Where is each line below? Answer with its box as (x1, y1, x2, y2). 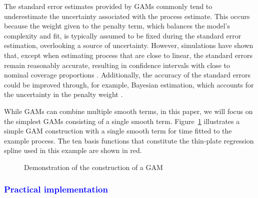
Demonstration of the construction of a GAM (24, 161, 163, 172)
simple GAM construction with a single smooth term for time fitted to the (4, 125, 232, 136)
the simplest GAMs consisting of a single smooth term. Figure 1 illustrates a (4, 115, 240, 126)
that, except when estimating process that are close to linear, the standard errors (4, 49, 252, 60)
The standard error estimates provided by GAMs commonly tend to (4, 1, 212, 11)
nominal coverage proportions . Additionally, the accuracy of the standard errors (4, 69, 250, 80)
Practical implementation (4, 183, 108, 195)
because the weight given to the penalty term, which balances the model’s (4, 20, 230, 31)
